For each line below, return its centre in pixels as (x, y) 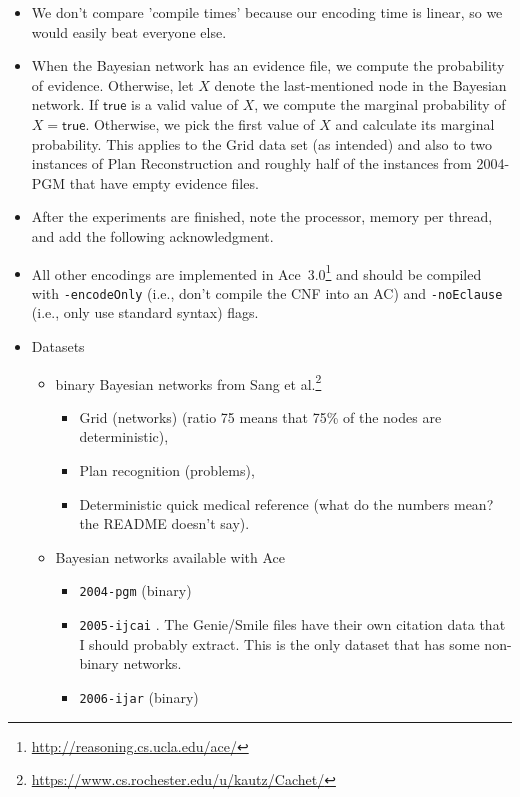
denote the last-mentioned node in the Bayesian (360, 84)
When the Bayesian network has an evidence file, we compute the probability (268, 65)
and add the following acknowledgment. (152, 235)
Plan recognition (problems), (167, 470)
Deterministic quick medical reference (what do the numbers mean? (286, 503)
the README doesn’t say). (164, 523)
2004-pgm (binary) (135, 590)
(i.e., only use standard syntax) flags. (145, 312)
